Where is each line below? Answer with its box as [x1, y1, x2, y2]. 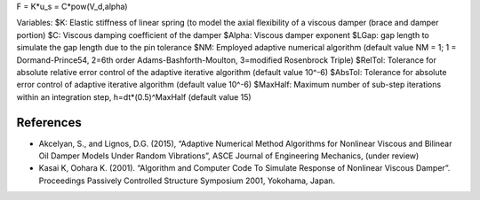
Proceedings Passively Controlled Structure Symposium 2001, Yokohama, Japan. [38, 175, 336, 186]
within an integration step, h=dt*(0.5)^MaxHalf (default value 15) [16, 91, 252, 102]
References [16, 115, 82, 130]
